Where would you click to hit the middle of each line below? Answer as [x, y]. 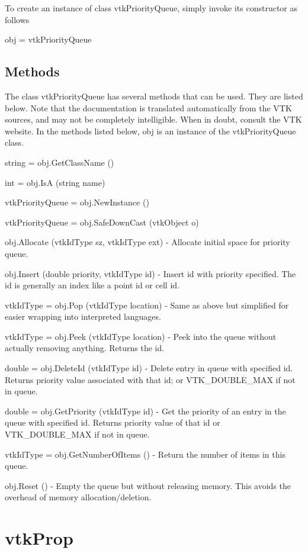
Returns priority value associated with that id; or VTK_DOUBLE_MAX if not [150, 379]
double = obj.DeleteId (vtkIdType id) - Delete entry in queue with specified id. [149, 368]
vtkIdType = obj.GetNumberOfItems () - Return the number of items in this [145, 454]
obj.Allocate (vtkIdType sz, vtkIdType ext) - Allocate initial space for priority [147, 242]
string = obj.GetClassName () [60, 162]
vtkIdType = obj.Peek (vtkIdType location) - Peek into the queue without [141, 336]
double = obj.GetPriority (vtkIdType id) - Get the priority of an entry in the [145, 411]
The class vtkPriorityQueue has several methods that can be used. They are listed [154, 96]
